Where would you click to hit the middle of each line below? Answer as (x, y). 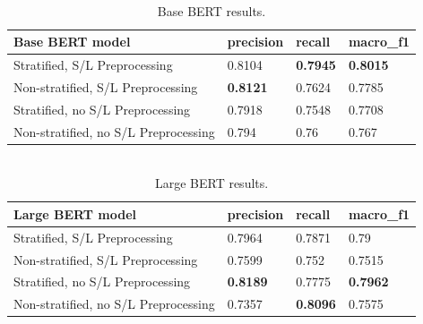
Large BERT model (75, 213)
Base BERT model (72, 42)
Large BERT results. (211, 183)
